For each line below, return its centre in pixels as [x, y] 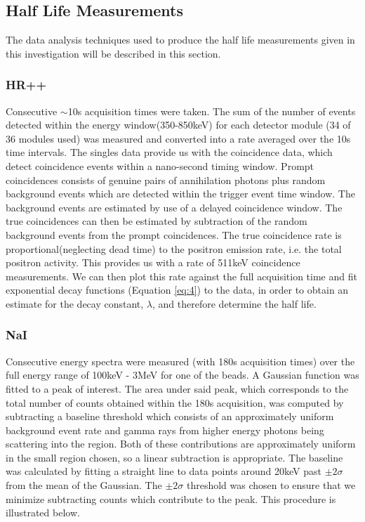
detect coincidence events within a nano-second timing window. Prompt [160, 165]
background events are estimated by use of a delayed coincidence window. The [174, 207]
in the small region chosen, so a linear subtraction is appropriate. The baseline [174, 457]
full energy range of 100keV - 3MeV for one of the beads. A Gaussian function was [182, 375]
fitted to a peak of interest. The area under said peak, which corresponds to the [177, 388]
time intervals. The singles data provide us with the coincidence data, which [169, 152]
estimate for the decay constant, [75, 303]
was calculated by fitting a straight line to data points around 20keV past [164, 471]
